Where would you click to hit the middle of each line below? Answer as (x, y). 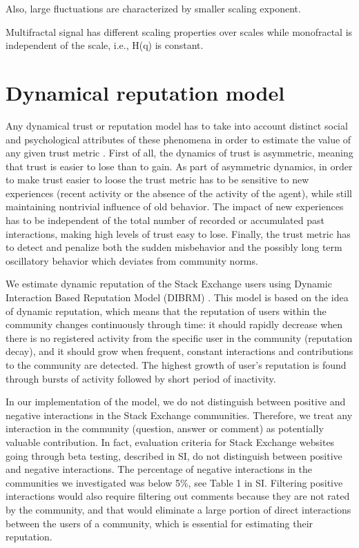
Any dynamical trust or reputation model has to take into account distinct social (177, 125)
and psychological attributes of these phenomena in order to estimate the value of (178, 139)
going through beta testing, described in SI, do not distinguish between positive (174, 455)
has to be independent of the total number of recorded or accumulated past (165, 220)
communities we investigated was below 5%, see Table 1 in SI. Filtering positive (174, 482)
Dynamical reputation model (145, 92)
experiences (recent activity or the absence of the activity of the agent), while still (179, 193)
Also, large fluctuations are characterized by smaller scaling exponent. (153, 8)
